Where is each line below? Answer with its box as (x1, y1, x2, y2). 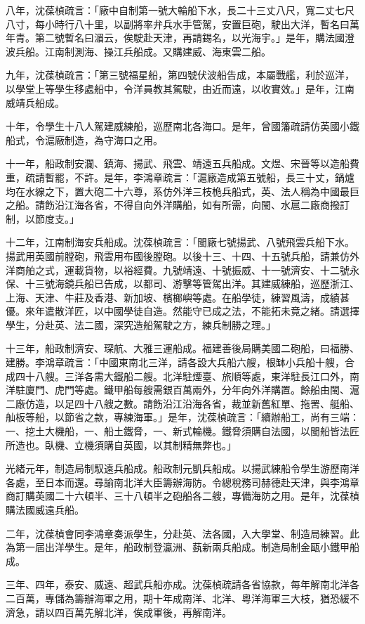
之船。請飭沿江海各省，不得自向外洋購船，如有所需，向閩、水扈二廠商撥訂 (6, 197, 350, 212)
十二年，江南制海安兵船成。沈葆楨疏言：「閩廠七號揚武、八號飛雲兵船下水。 (6, 235, 354, 249)
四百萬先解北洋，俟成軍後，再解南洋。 (54, 604, 232, 619)
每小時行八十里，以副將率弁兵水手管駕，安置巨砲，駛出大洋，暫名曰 (34, 16, 350, 31)
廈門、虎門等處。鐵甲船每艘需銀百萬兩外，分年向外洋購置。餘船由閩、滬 (25, 382, 359, 397)
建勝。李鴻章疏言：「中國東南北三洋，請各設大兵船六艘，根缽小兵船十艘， (6, 355, 345, 370)
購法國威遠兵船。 (6, 502, 84, 516)
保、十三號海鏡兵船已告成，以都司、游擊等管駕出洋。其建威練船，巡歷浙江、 (6, 276, 359, 291)
